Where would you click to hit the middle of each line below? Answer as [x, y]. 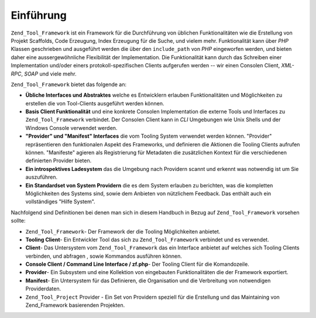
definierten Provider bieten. [59, 160]
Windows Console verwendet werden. [71, 128]
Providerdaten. [43, 289]
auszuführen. [42, 177]
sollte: [18, 221]
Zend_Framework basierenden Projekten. [75, 305]
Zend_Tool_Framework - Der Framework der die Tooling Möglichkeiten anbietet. [123, 231]
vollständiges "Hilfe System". [61, 201]
